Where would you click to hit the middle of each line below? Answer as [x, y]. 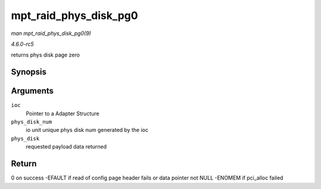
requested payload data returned [66, 147]
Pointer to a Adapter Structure [62, 114]
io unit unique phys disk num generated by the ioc [87, 130]
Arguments [32, 91]
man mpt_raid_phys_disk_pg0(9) [51, 33]
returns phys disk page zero [45, 55]
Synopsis [29, 72]
